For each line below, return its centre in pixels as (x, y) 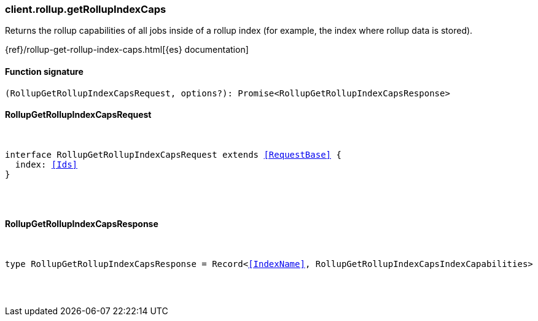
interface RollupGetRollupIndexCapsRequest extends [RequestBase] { (173, 154)
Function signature (44, 71)
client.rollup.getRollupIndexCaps (86, 9)
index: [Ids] (46, 164)
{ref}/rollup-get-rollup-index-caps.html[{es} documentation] (127, 50)
